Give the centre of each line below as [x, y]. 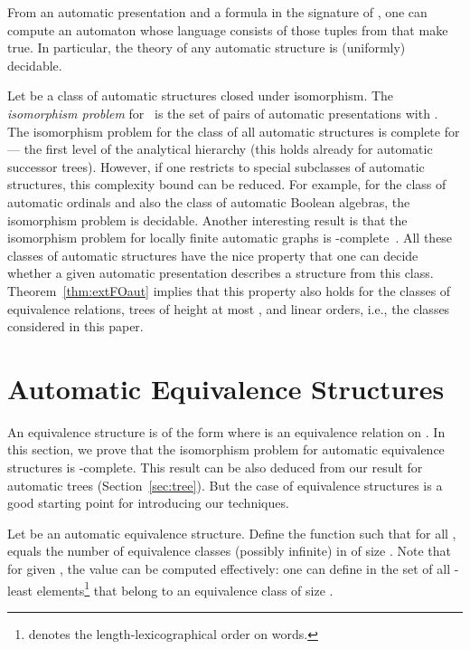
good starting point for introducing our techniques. [148, 503]
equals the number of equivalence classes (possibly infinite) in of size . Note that [229, 551]
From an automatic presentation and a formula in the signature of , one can [217, 12]
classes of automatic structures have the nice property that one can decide [213, 255]
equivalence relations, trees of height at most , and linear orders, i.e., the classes [229, 308]
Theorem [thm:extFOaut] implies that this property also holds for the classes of [229, 290]
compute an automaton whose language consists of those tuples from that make [228, 29]
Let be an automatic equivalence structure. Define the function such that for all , [232, 533]
